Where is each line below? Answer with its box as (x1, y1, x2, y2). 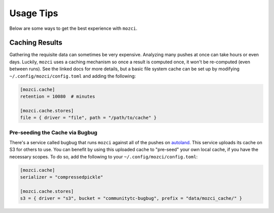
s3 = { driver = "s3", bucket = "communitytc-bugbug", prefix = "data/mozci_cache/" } (20, 195, 243, 201)
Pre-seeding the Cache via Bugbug (9, 129, 97, 136)
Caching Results (9, 38, 63, 47)
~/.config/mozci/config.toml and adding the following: (9, 73, 136, 79)
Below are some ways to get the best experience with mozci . (9, 25, 138, 31)
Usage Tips (9, 8, 58, 19)
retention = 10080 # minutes (20, 94, 95, 99)
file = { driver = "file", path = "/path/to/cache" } (20, 115, 157, 121)
